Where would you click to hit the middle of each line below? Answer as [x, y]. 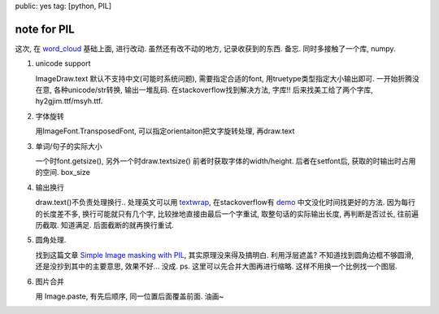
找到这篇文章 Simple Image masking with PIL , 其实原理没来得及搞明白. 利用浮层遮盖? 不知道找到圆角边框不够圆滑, [224, 255]
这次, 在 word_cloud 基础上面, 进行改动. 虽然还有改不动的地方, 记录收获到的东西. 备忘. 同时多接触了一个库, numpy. [205, 48]
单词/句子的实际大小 [69, 146]
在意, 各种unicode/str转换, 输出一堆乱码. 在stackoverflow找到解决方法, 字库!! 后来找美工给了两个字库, [204, 90]
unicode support [63, 63]
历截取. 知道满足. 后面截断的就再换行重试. [104, 225]
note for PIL [45, 29]
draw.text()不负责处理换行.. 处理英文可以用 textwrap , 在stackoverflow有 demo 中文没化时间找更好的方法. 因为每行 [226, 203]
